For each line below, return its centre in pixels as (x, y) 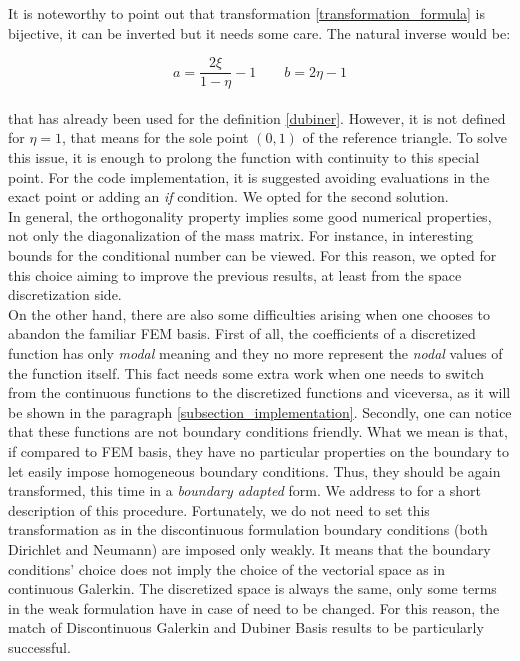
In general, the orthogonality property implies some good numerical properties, (250, 215)
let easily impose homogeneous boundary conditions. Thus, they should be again (254, 470)
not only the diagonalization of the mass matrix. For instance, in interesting (240, 235)
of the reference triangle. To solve (404, 137)
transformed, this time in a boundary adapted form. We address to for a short (245, 490)
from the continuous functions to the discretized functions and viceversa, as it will (259, 392)
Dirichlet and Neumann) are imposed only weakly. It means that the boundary (249, 548)
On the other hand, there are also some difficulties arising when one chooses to (249, 313)
